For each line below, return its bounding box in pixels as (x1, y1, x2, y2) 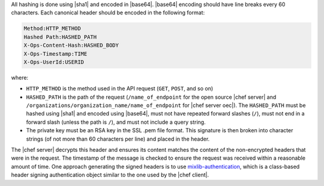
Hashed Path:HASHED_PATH (23, 33, 97, 40)
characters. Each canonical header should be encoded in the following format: (11, 9, 205, 16)
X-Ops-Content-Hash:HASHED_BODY (23, 42, 119, 49)
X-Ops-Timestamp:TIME (23, 50, 88, 57)
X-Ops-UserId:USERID (23, 59, 84, 65)
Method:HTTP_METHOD (23, 25, 81, 32)
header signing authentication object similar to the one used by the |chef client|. (11, 171, 209, 179)
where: (11, 74, 29, 81)
